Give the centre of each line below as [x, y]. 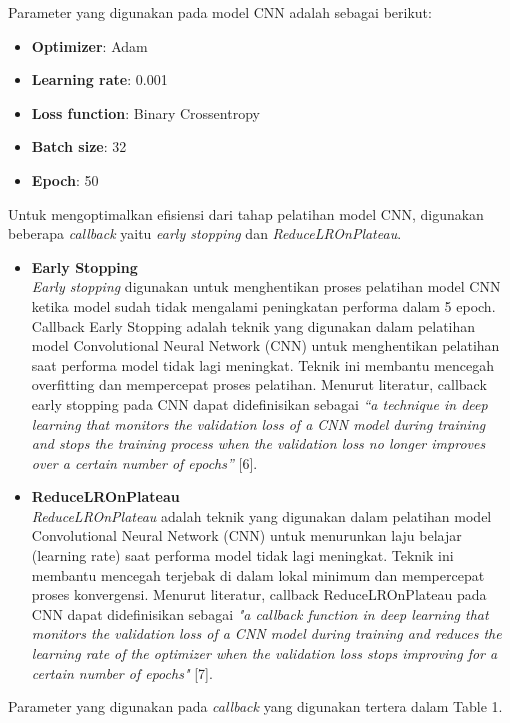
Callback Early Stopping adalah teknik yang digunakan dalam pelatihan [253, 325]
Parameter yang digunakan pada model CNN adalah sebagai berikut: [220, 12]
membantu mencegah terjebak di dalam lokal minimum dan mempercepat [258, 574]
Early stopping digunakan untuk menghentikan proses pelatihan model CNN [266, 286]
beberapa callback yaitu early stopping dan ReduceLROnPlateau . [205, 233]
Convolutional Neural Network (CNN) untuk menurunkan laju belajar [246, 535]
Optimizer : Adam [89, 45]
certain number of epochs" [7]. [122, 672]
